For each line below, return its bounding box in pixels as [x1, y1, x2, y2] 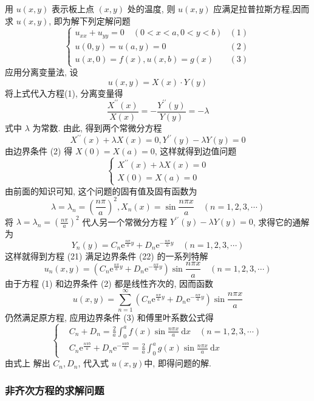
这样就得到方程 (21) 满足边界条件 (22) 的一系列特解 [5, 249, 208, 262]
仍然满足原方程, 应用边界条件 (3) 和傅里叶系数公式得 [5, 311, 214, 324]
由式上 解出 [5, 357, 50, 369]
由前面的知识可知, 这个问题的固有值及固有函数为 [5, 184, 197, 197]
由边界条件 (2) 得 [5, 145, 73, 157]
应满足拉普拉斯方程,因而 [213, 2, 310, 15]
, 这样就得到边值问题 [154, 145, 237, 157]
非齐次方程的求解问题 [5, 382, 104, 397]
